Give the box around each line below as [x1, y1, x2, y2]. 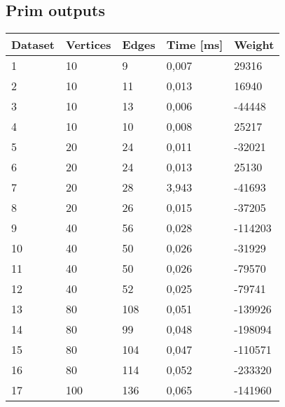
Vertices [66, 36, 111, 53]
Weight [234, 36, 274, 53]
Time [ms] [166, 36, 223, 53]
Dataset [11, 36, 55, 53]
